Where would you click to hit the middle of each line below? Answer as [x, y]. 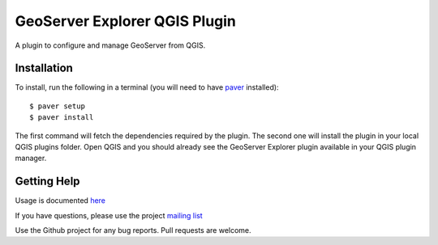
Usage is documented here [60, 201]
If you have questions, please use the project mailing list [109, 215]
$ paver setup [57, 106]
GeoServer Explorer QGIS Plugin [126, 21]
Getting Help [47, 182]
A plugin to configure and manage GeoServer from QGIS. [110, 45]
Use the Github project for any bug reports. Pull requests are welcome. [133, 230]
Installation [44, 68]
